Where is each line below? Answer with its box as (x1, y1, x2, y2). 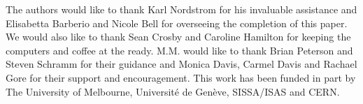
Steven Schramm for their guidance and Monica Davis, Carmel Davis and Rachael (6, 57, 357, 71)
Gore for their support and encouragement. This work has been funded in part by (6, 70, 356, 84)
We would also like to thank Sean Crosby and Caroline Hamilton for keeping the (6, 29, 351, 44)
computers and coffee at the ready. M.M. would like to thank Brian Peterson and (6, 43, 353, 57)
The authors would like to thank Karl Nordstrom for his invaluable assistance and (6, 2, 357, 16)
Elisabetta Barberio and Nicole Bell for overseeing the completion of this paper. (6, 15, 348, 30)
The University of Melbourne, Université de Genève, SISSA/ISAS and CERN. (6, 84, 340, 98)
